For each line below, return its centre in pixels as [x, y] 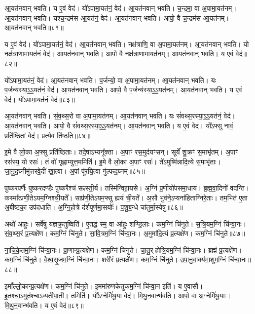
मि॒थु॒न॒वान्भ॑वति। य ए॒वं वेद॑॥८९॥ [44, 305]
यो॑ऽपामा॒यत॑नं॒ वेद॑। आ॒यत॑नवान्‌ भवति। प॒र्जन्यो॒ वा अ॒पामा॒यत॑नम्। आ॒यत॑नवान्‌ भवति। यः [110, 80]
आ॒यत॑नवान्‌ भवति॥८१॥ [34, 27]
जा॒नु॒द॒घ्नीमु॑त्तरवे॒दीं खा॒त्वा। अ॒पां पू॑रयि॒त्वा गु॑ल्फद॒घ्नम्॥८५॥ [75, 171]
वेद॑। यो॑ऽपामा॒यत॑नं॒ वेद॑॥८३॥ [40, 99]
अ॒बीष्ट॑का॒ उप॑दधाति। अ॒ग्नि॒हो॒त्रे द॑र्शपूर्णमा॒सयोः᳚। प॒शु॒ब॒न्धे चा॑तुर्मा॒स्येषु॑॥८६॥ [94, 207]
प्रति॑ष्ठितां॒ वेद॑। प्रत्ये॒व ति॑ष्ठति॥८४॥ [48, 135]
